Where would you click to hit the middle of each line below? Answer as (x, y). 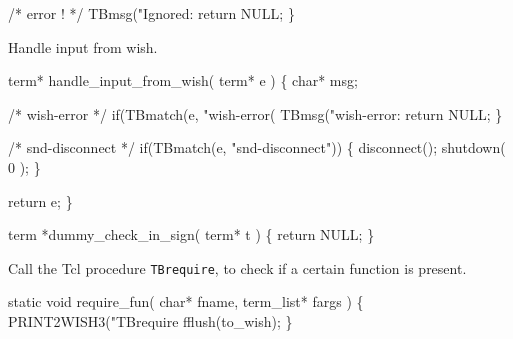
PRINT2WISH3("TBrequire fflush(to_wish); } (150, 321)
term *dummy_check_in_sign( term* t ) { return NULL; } (191, 234)
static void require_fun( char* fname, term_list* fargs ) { (186, 301)
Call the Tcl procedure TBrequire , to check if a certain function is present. (237, 267)
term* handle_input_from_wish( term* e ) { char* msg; (183, 80)
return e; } (40, 200)
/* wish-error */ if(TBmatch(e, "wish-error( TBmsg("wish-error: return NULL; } (255, 113)
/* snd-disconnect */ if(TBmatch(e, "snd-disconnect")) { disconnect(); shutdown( (257, 147)
